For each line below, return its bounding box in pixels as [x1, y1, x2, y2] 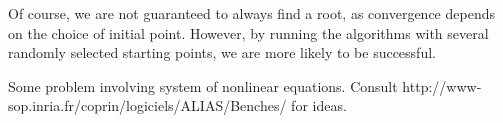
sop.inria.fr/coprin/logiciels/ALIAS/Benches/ [8, 95, 287, 116]
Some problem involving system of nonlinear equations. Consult [8, 75, 398, 96]
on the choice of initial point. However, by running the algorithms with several [8, 22, 489, 43]
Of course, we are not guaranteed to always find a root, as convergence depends [8, 3, 495, 23]
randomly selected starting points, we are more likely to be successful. [8, 42, 436, 63]
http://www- [402, 75, 482, 96]
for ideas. [291, 95, 347, 116]
